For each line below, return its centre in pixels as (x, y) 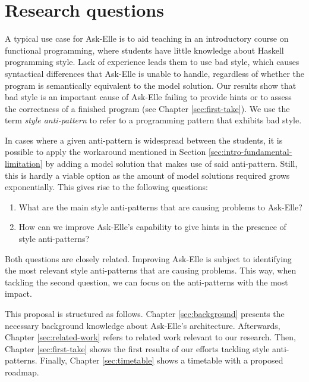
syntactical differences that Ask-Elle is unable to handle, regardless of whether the (155, 73)
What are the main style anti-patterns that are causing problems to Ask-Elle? (160, 206)
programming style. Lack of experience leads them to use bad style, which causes (152, 62)
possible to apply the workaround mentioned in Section (105, 152)
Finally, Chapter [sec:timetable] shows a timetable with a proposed (162, 360)
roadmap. (22, 372)
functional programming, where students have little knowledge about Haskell (144, 50)
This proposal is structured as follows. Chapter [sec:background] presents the (145, 313)
